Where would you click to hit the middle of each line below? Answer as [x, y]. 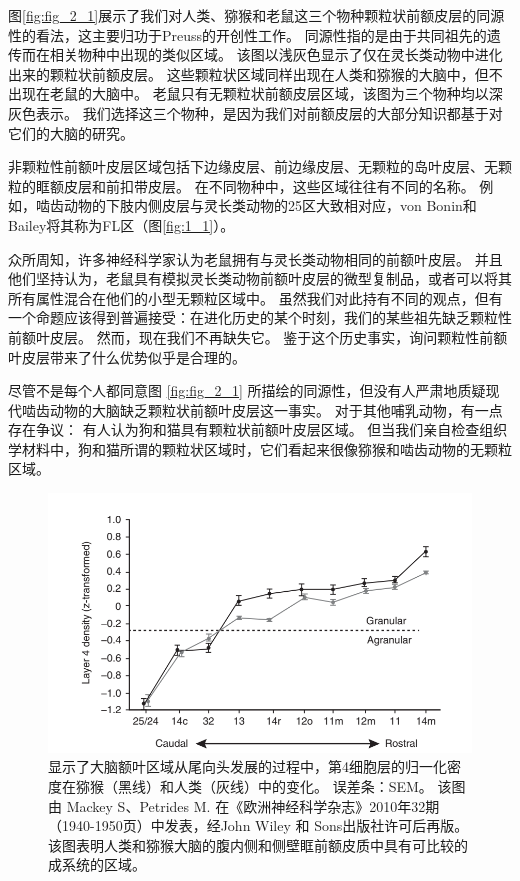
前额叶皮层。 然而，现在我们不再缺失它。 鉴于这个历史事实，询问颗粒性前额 [258, 336]
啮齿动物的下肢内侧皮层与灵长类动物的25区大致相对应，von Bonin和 [256, 205]
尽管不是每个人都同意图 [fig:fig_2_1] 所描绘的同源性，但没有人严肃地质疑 [247, 390]
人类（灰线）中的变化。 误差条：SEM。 [303, 786]
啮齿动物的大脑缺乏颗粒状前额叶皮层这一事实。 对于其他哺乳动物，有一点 [262, 409]
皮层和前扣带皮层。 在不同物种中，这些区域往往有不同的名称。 [269, 185]
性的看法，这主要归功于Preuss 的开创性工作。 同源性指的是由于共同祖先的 [247, 34]
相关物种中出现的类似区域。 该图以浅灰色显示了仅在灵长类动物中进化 [276, 54]
